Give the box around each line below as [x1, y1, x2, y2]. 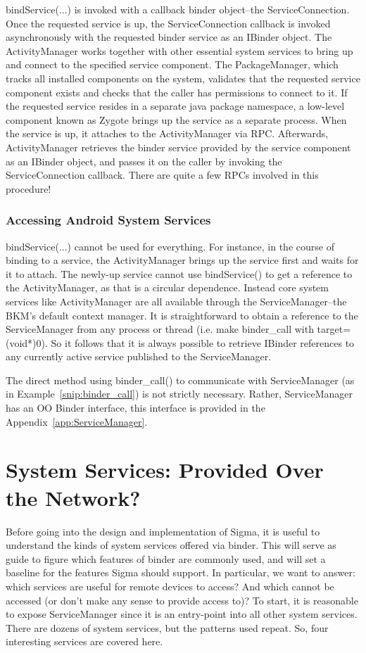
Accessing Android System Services [6, 211, 211, 229]
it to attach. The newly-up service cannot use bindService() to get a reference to [6, 266, 353, 281]
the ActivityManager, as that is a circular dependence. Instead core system [6, 280, 329, 295]
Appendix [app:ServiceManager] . [6, 414, 148, 429]
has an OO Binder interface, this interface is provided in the [6, 400, 265, 415]
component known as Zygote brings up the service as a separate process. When [6, 112, 347, 127]
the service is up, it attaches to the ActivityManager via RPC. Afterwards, [6, 126, 329, 141]
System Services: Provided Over [6, 455, 324, 484]
